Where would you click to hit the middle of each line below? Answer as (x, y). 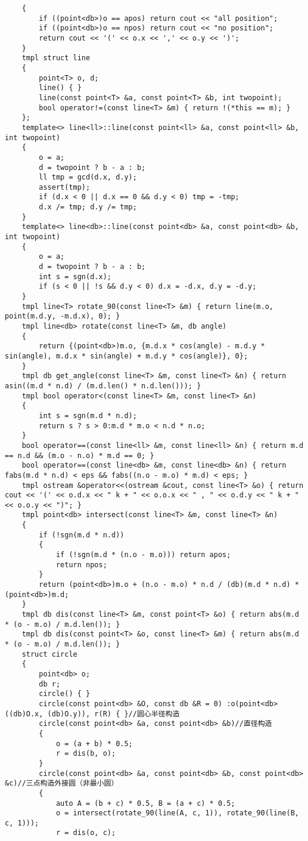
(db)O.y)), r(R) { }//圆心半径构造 (113, 714)
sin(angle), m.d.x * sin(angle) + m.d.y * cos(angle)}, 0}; (127, 356)
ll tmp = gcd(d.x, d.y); (88, 177)
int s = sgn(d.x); (75, 276)
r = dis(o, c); (86, 833)
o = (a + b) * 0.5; (94, 743)
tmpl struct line (56, 58)
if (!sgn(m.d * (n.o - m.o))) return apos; (143, 555)
